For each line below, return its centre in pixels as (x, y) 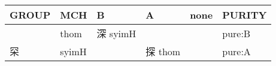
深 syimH (116, 33)
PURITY (245, 15)
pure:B (236, 33)
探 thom (163, 51)
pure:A (236, 51)
